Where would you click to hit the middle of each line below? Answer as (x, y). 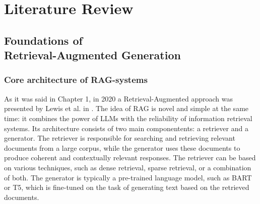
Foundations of (43, 40)
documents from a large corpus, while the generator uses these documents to (122, 147)
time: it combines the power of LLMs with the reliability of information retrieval (128, 118)
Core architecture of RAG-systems (76, 80)
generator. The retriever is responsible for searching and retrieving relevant (120, 138)
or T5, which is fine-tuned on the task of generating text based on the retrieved (127, 187)
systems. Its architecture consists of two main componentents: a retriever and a (126, 128)
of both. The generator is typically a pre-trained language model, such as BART (128, 177)
